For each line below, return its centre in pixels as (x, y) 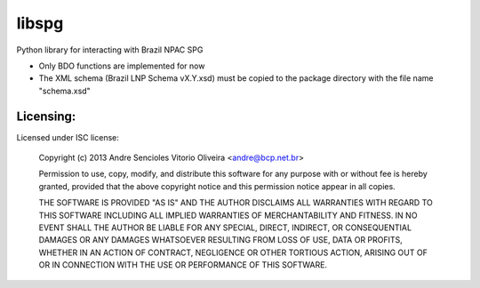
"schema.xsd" (64, 91)
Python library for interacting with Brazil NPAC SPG (110, 50)
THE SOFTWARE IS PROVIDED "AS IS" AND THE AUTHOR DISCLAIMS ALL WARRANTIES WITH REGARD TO (236, 203)
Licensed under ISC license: (68, 137)
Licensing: (46, 116)
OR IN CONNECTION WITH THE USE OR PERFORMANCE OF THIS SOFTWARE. (183, 265)
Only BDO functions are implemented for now (122, 66)
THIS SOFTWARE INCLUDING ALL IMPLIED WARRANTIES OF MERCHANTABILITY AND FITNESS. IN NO (228, 215)
